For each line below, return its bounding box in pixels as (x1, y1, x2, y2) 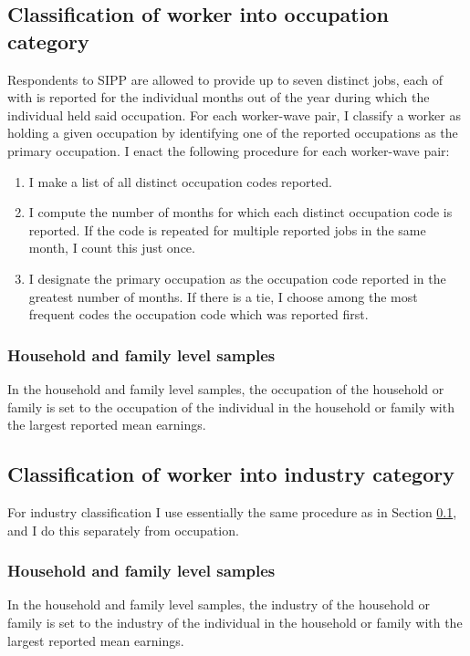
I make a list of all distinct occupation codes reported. (28, 172, 332, 191)
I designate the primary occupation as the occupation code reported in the (28, 268, 446, 287)
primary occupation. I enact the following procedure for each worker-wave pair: (7, 141, 450, 160)
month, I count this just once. (28, 238, 195, 257)
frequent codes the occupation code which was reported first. (28, 305, 369, 324)
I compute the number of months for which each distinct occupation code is (28, 203, 453, 222)
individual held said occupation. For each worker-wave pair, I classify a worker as (7, 105, 461, 124)
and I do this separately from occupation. (7, 520, 239, 539)
